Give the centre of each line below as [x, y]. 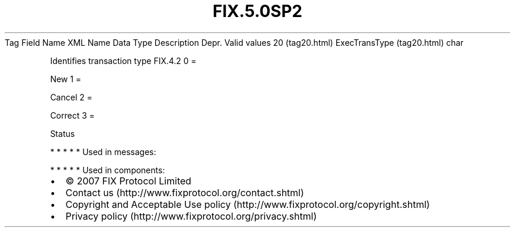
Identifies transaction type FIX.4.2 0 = [123, 60]
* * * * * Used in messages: [103, 152]
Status [63, 133]
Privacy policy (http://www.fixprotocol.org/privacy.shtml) [191, 216]
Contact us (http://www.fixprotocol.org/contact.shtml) [185, 192]
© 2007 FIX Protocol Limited [128, 181]
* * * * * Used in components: [108, 170]
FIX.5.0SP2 [257, 11]
